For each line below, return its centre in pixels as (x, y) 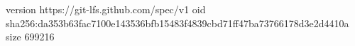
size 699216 (30, 37)
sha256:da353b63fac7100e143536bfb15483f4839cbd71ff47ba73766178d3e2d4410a (177, 23)
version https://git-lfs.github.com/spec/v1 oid (106, 9)
